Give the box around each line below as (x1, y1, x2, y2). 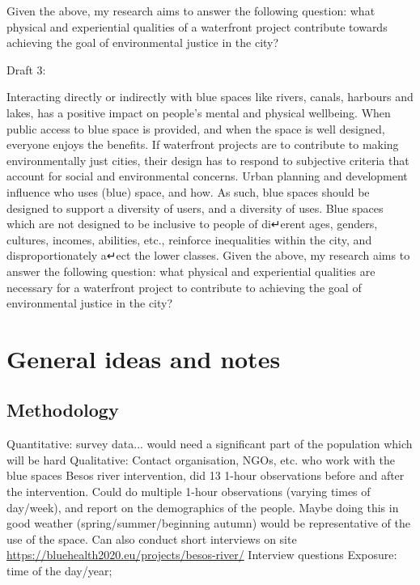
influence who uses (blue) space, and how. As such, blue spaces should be (6, 183, 370, 200)
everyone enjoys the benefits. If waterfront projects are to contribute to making (6, 136, 399, 153)
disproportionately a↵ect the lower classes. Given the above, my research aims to (6, 247, 410, 264)
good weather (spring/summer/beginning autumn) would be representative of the (6, 515, 411, 532)
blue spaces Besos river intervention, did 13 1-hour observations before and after (6, 467, 405, 484)
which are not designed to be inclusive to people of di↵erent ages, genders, (6, 215, 378, 232)
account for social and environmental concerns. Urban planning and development (6, 167, 408, 184)
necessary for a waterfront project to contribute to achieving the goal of (6, 278, 362, 295)
